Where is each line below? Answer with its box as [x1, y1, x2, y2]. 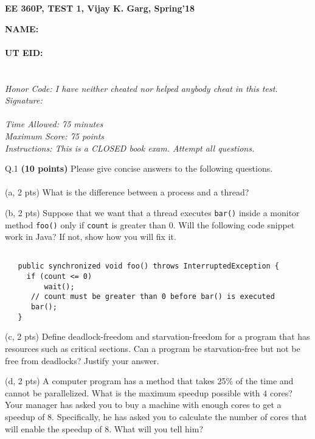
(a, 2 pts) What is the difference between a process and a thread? [5, 186, 249, 198]
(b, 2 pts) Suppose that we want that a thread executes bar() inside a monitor [5, 206, 300, 219]
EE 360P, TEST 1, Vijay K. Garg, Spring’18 [5, 2, 195, 14]
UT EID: [5, 46, 43, 58]
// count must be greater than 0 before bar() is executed [30, 292, 275, 301]
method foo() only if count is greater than [5, 218, 167, 231]
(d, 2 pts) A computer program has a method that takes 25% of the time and [5, 374, 294, 387]
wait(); [44, 282, 75, 291]
